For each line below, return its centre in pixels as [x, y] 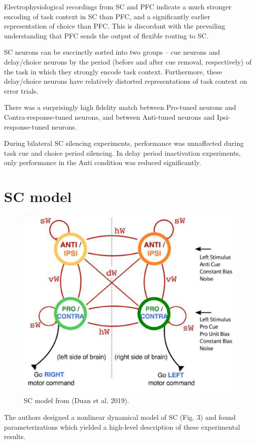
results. [15, 436]
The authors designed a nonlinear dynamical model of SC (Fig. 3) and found [120, 417]
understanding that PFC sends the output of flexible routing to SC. [106, 35]
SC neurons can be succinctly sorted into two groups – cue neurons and [112, 52]
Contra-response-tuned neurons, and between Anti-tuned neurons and [110, 117]
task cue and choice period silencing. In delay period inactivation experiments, [122, 153]
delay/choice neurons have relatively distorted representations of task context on [126, 81]
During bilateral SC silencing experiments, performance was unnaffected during [124, 143]
